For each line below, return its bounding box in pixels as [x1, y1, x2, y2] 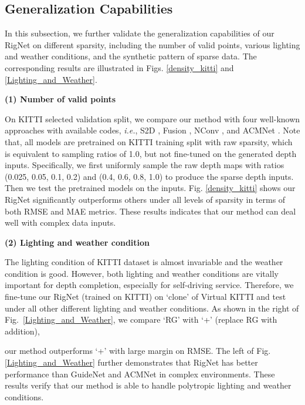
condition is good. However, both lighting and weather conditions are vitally [5, 267, 279, 279]
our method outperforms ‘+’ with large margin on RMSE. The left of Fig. [5, 344, 271, 357]
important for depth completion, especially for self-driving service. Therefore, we [5, 279, 294, 291]
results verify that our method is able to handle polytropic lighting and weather [5, 379, 292, 391]
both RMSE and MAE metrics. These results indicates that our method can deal [5, 205, 296, 217]
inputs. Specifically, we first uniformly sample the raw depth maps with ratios [5, 159, 284, 171]
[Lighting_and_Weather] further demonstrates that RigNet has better [5, 356, 258, 369]
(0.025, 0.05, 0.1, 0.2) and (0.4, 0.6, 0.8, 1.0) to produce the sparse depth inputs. [5, 170, 294, 182]
